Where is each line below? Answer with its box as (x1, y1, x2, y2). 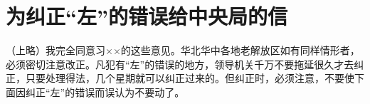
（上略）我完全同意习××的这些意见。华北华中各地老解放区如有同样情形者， (6, 43, 360, 58)
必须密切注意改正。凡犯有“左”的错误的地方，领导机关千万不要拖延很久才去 (6, 56, 354, 71)
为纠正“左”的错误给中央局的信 (6, 1, 287, 31)
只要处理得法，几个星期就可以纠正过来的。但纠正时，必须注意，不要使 (25, 71, 354, 85)
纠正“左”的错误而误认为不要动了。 (25, 84, 185, 99)
